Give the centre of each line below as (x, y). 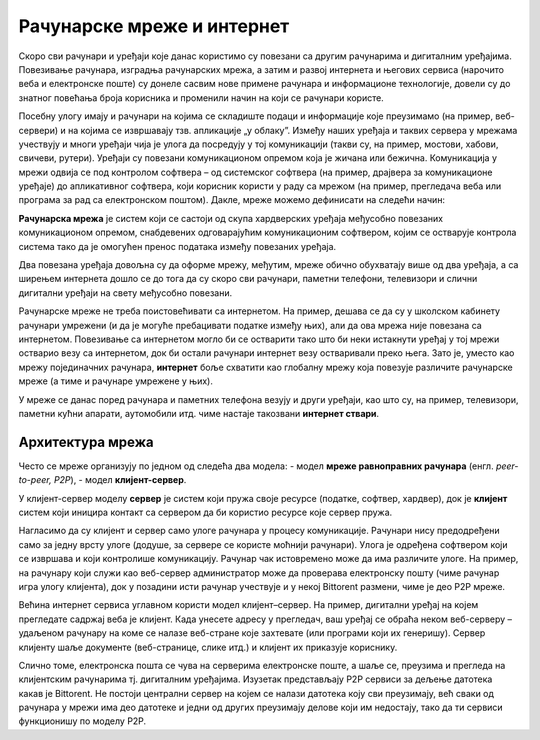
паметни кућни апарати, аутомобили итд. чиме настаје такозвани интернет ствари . (199, 413)
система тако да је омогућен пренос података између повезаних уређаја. (177, 246)
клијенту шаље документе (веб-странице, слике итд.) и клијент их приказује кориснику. (208, 647)
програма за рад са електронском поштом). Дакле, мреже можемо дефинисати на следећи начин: (231, 200)
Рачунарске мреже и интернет (154, 26)
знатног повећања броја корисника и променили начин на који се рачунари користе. (201, 97)
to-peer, (35, 480)
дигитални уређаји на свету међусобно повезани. (125, 292)
